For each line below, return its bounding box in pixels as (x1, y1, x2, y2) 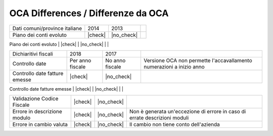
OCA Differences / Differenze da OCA (9, 8, 169, 19)
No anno (105, 57, 126, 64)
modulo (12, 114, 31, 121)
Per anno (69, 57, 92, 64)
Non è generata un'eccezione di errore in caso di (129, 108, 246, 115)
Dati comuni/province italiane (12, 25, 82, 32)
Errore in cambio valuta (12, 121, 68, 128)
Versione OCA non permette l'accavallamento (143, 57, 252, 64)
